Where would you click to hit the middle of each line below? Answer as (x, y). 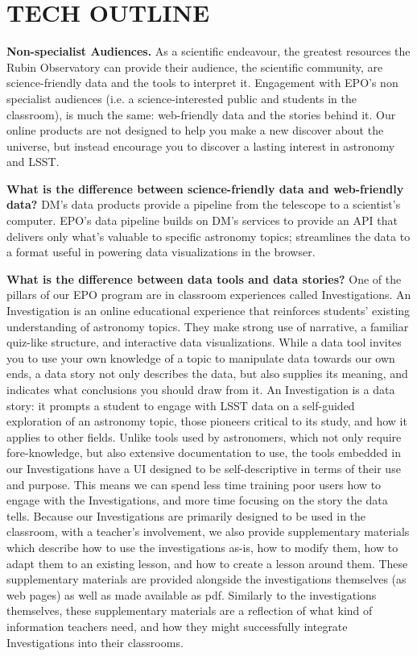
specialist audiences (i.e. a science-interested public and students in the (182, 98)
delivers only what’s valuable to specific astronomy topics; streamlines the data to (208, 236)
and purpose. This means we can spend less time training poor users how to (194, 484)
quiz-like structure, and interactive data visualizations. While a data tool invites (204, 342)
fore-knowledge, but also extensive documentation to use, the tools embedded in (204, 453)
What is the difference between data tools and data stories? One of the (204, 278)
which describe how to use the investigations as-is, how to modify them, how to (202, 547)
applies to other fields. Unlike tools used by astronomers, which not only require (204, 436)
